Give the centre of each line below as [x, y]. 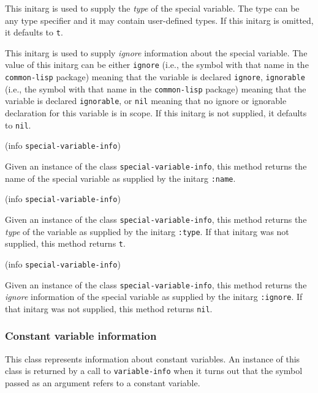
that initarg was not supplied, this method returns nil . [109, 308]
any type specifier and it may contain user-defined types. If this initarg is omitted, [159, 20]
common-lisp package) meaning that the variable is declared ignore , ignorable [155, 77]
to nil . [18, 125]
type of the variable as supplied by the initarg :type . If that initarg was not [147, 231]
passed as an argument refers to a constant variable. [103, 383]
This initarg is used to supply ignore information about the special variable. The [156, 52]
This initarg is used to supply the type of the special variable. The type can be [152, 8]
